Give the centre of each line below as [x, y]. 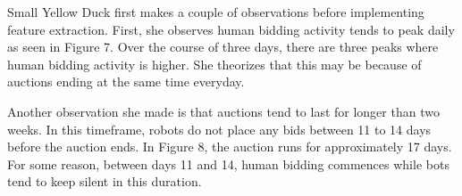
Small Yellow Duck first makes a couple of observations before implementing [216, 12]
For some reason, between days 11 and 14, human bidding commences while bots [228, 163]
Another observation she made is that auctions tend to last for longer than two [223, 111]
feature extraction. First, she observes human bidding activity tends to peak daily [231, 29]
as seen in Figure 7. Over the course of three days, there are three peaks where [223, 47]
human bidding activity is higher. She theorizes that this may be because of [214, 64]
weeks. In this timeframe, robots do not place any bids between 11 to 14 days [219, 129]
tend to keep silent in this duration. [105, 181]
